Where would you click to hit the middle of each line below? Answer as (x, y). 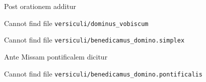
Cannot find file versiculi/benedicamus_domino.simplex (94, 40)
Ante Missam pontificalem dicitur (56, 56)
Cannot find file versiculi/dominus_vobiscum (76, 23)
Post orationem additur (40, 6)
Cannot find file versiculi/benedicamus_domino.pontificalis (103, 73)
